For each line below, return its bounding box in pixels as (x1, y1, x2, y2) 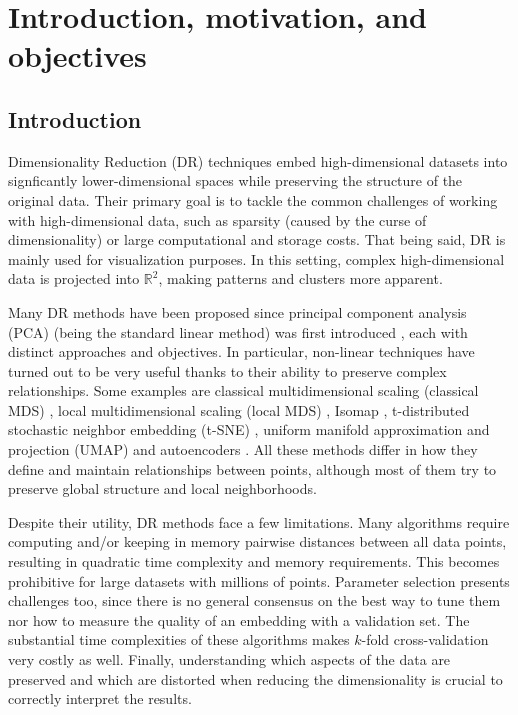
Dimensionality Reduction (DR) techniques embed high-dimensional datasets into (8, 150, 508, 171)
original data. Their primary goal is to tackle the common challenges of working (8, 189, 498, 210)
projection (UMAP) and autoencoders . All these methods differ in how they (8, 439, 478, 460)
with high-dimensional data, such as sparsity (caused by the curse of (8, 209, 427, 230)
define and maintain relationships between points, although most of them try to (8, 458, 497, 479)
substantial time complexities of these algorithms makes (8, 629, 350, 650)
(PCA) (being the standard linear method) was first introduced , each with (8, 321, 468, 342)
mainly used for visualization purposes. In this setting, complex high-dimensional (8, 248, 505, 269)
